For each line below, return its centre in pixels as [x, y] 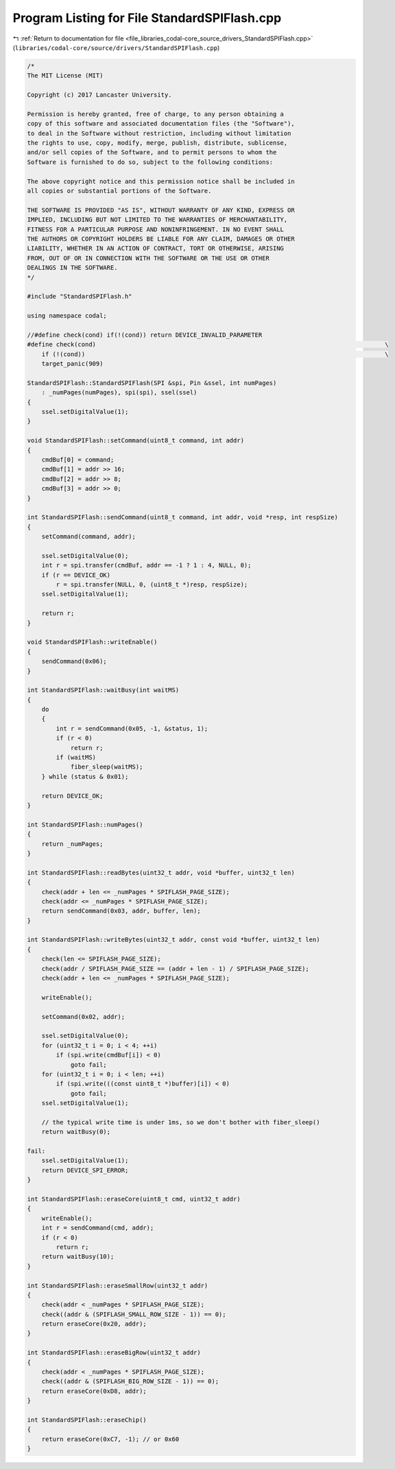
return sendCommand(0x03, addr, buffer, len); [121, 911]
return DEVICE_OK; [72, 796]
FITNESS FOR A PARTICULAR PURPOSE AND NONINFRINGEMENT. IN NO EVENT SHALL [156, 229]
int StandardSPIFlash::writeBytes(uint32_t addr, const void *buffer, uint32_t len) [173, 940]
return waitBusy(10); [78, 1257]
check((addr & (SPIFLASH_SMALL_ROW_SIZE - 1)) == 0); [134, 1314]
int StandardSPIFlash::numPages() [85, 824]
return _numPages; [72, 844]
